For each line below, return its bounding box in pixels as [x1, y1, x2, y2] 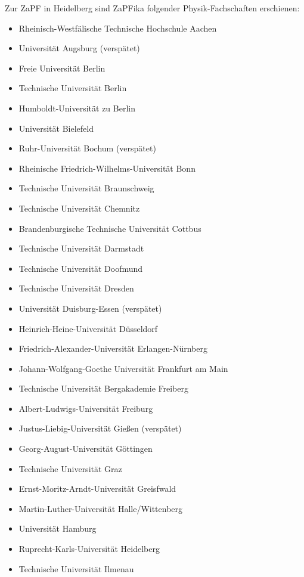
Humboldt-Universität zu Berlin [18, 101, 135, 114]
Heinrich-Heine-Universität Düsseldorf [18, 322, 158, 334]
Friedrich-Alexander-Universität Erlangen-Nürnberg [18, 342, 207, 355]
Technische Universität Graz [18, 462, 122, 474]
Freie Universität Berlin [18, 61, 106, 74]
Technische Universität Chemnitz [18, 201, 140, 214]
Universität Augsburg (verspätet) [18, 42, 140, 54]
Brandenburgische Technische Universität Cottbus [18, 222, 201, 234]
